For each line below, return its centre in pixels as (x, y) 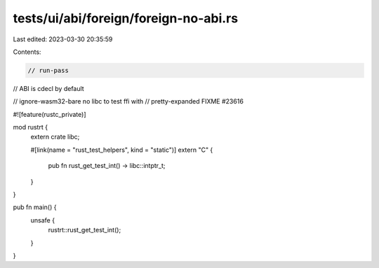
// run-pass (48, 70)
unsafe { (43, 220)
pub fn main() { (35, 207)
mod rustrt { (31, 127)
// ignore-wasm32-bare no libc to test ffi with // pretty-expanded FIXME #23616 (128, 101)
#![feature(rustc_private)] (50, 114)
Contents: (27, 52)
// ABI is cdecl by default (48, 88)
